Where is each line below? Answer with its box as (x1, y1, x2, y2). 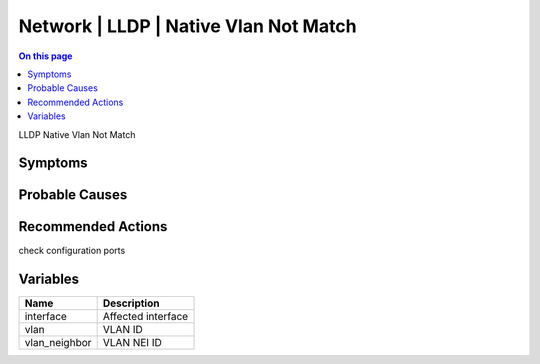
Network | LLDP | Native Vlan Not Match (18, 15, 357, 37)
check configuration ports (18, 245, 126, 257)
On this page (18, 50, 73, 62)
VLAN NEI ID (102, 336, 162, 350)
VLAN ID (102, 323, 144, 337)
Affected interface (102, 310, 189, 324)
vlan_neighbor (24, 336, 92, 350)
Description (102, 296, 160, 310)
